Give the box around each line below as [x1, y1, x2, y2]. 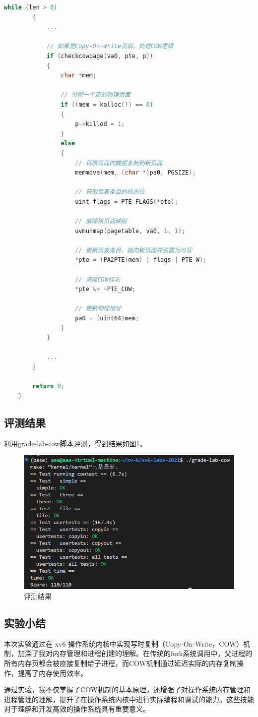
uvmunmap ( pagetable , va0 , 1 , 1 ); [75, 227, 186, 235]
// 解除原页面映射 [75, 218, 127, 225]
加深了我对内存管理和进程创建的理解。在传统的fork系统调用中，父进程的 [17, 648, 253, 658]
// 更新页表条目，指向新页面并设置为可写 [75, 246, 192, 254]
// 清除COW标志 [75, 276, 120, 283]
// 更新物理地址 [75, 305, 122, 312]
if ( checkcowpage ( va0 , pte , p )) [46, 52, 153, 60]
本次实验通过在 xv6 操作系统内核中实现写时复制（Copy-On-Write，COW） [4, 638, 244, 649]
